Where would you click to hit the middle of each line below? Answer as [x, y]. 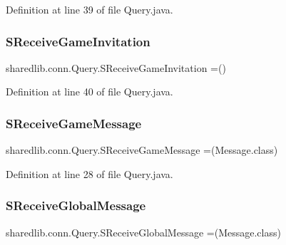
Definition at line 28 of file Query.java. [90, 173]
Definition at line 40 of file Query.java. [90, 92]
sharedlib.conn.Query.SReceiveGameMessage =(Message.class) [142, 150]
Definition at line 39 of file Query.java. [90, 9]
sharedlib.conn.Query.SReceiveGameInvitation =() [116, 67]
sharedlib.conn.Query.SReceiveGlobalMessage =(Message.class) [143, 232]
